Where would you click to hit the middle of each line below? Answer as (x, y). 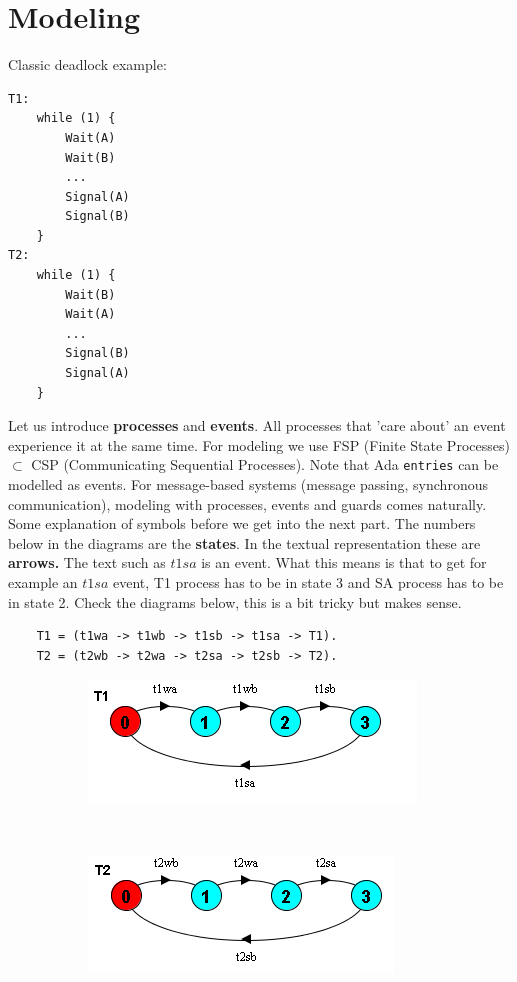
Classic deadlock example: (87, 64)
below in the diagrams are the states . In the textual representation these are (244, 542)
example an (43, 582)
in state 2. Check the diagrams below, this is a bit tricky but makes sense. (235, 601)
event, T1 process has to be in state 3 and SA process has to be (308, 582)
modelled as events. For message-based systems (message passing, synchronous (248, 484)
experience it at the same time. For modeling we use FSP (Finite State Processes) (259, 444)
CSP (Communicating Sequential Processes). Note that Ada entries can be (265, 464)
